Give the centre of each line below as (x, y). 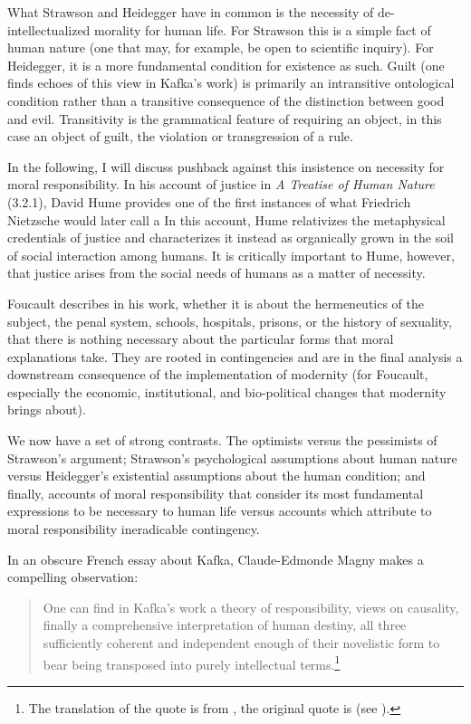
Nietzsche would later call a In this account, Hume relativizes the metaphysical (226, 219)
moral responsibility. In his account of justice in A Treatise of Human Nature (221, 184)
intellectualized (49, 29)
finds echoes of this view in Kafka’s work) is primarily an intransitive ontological (231, 83)
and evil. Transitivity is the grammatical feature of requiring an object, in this (225, 118)
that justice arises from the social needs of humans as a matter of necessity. (216, 273)
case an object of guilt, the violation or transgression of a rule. (180, 136)
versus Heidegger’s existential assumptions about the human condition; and (216, 476)
